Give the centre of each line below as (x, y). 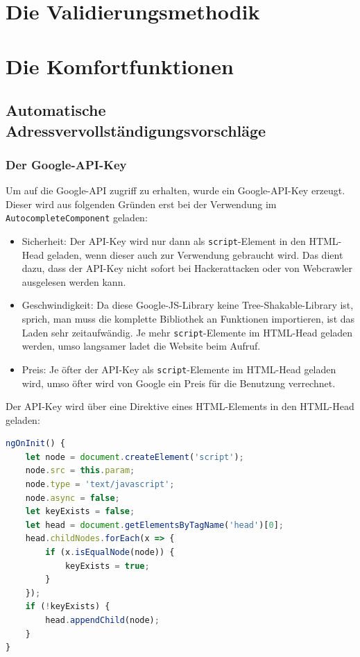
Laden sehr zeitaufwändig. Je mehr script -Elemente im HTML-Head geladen (187, 332)
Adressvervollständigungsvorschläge (136, 130)
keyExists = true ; (107, 566)
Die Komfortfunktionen (120, 66)
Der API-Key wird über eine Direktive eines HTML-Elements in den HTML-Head (180, 406)
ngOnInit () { (35, 444)
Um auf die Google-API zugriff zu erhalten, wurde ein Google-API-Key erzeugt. (175, 190)
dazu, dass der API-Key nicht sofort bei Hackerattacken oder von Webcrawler (187, 268)
